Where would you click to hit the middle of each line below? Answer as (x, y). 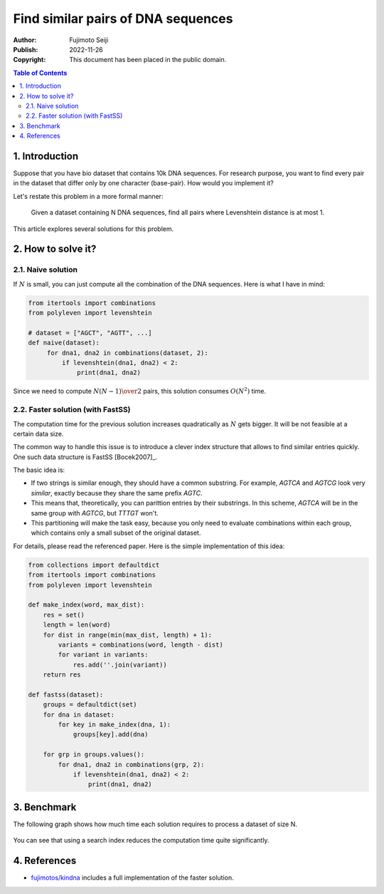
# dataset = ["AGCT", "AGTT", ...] (90, 333)
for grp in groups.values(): (94, 755)
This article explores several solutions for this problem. (94, 229)
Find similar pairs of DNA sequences (123, 19)
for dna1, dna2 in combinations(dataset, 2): (128, 353)
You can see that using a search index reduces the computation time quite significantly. (141, 841)
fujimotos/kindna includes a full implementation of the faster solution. (132, 878)
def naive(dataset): (64, 343)
